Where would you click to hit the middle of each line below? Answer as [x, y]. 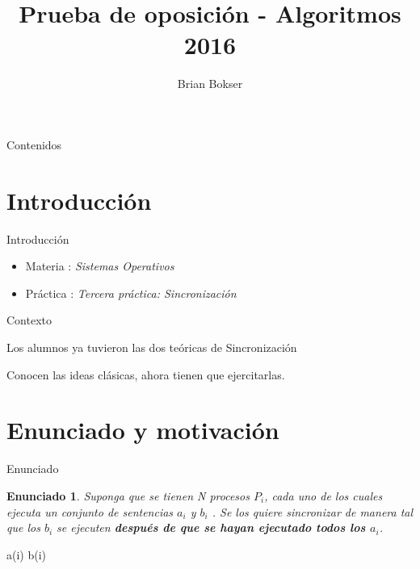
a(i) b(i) [27, 554]
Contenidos [34, 144]
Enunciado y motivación [143, 430]
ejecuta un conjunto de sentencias [90, 511]
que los [23, 527]
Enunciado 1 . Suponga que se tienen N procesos [128, 495]
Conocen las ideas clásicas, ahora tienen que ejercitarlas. [146, 374]
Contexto [29, 320]
